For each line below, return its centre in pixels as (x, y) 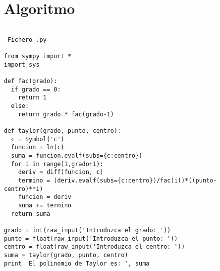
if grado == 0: (36, 89)
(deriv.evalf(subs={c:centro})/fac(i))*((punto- (135, 180)
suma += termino (45, 205)
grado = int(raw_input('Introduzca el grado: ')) (87, 230)
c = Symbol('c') (38, 139)
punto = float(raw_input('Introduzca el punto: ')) (91, 238)
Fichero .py (27, 40)
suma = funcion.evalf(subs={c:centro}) (77, 155)
